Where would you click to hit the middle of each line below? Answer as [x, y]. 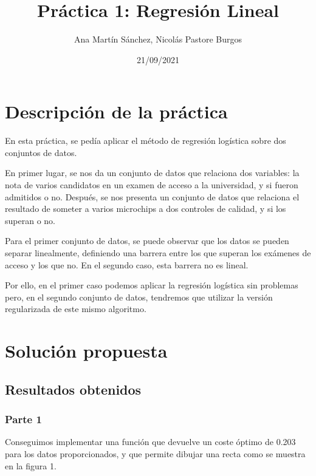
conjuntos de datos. [41, 152]
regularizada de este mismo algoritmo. [76, 309]
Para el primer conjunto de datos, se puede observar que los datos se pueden [147, 241]
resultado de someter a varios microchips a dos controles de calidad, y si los [146, 209]
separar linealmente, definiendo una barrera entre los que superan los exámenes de [158, 253]
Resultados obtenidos [73, 389]
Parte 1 [23, 419]
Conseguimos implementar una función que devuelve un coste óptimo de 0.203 [150, 442]
